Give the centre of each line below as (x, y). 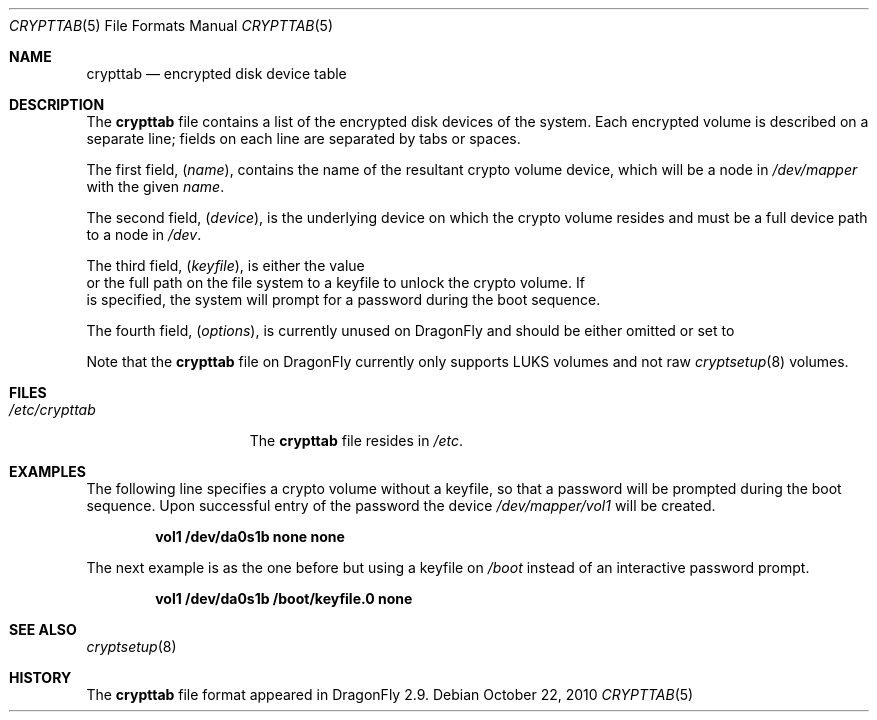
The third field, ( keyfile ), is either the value (225, 265)
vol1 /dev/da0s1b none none (250, 536)
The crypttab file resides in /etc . (356, 440)
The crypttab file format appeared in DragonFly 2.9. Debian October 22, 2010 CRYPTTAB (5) (390, 694)
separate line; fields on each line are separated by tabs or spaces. (303, 138)
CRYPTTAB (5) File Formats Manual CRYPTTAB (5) (171, 25)
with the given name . (155, 186)
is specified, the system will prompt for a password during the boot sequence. (343, 299)
